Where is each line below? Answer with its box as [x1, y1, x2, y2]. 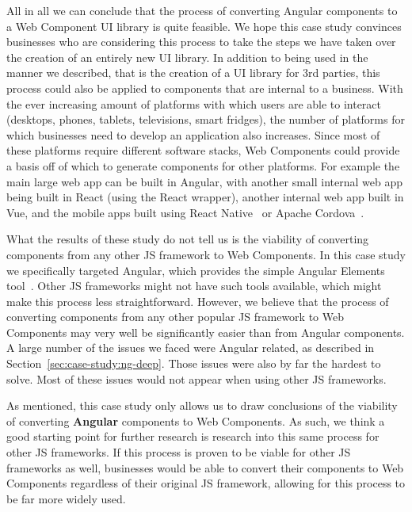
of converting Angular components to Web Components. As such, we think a [6, 412, 385, 429]
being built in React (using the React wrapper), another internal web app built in [6, 189, 404, 205]
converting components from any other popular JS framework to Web [6, 308, 344, 325]
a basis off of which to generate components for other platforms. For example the [6, 157, 400, 174]
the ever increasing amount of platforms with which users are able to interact [6, 95, 382, 112]
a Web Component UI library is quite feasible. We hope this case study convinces [6, 17, 402, 34]
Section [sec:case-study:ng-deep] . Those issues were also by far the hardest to [6, 355, 381, 372]
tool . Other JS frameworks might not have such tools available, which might [6, 277, 382, 294]
